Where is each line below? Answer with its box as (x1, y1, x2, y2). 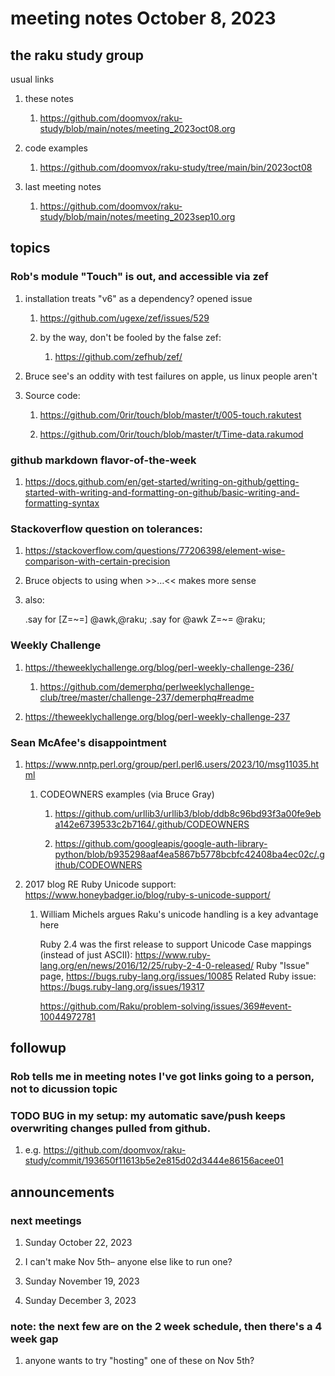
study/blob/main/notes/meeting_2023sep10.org (39, 211, 236, 222)
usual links (10, 73, 55, 85)
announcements (10, 1183, 115, 1201)
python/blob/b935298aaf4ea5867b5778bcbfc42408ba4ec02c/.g (54, 848, 325, 860)
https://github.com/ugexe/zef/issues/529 (39, 312, 210, 324)
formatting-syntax (24, 497, 100, 509)
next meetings (10, 1213, 82, 1227)
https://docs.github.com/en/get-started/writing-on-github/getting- (24, 475, 300, 487)
